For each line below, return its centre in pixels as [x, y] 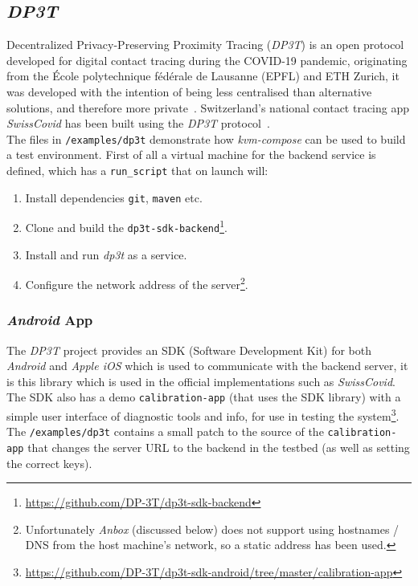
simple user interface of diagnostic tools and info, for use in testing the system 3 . [203, 415]
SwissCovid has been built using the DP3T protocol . [138, 123]
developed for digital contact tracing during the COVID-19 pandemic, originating [207, 60]
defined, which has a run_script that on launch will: [137, 171]
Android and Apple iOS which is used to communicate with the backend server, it [207, 366]
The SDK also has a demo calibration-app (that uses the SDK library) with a [204, 397]
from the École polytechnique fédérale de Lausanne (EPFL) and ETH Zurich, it [203, 76]
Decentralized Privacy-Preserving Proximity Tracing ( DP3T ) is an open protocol [205, 45]
